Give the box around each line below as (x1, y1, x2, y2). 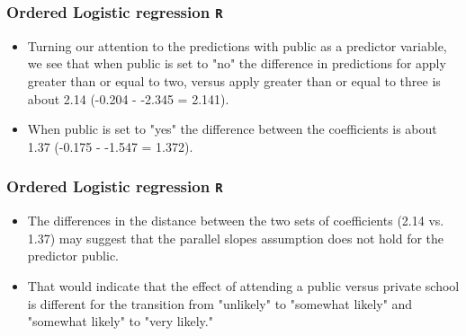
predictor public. (27, 246, 120, 265)
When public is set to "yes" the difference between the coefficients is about (27, 119, 437, 138)
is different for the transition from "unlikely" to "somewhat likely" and (27, 294, 413, 313)
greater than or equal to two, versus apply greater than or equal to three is (27, 71, 441, 90)
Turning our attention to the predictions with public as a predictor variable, (27, 36, 447, 55)
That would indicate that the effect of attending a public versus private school (27, 276, 460, 295)
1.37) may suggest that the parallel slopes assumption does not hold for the (27, 228, 444, 247)
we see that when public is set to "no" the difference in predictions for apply (27, 54, 446, 73)
